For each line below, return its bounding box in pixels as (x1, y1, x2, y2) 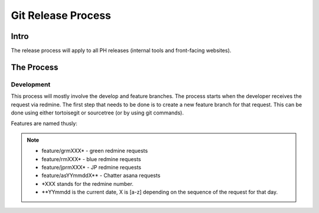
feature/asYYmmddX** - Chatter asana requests (41, 172, 161, 179)
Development (11, 80, 51, 89)
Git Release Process (11, 9, 112, 22)
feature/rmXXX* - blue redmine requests (41, 155, 141, 162)
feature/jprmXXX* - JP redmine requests (41, 163, 142, 171)
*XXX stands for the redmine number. (41, 180, 134, 187)
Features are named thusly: (11, 120, 78, 127)
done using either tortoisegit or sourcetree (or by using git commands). (11, 109, 184, 116)
